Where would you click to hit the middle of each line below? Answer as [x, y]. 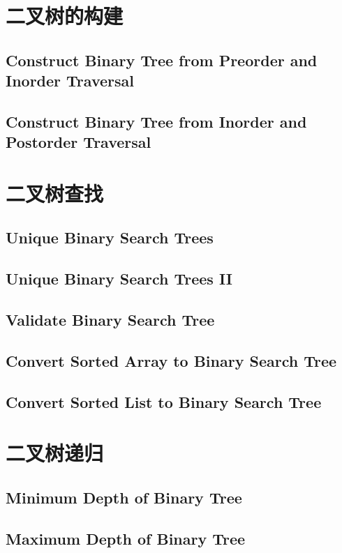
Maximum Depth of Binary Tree [126, 538]
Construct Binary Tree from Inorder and [156, 121]
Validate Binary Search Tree [110, 320]
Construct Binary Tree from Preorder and [162, 60]
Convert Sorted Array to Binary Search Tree [171, 360]
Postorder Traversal [79, 142]
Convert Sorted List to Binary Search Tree [164, 401]
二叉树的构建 [65, 16]
